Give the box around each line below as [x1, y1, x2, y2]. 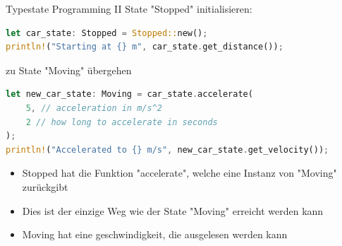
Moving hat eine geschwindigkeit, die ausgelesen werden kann [22, 227, 288, 242]
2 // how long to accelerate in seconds [25, 117, 218, 127]
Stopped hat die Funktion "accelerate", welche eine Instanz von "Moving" [22, 165, 337, 180]
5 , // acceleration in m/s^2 [25, 102, 162, 113]
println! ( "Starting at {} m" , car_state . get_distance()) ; [6, 42, 283, 52]
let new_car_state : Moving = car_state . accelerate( [6, 89, 253, 100]
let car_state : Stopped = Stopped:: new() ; [6, 28, 208, 38]
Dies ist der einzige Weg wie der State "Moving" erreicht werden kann [22, 203, 324, 218]
